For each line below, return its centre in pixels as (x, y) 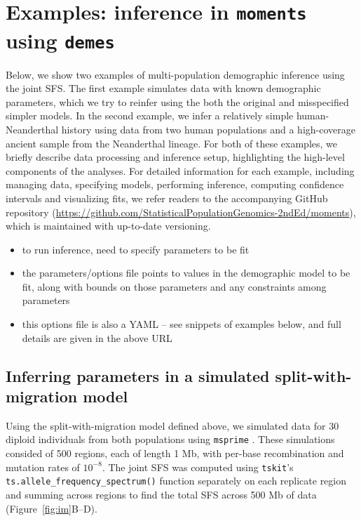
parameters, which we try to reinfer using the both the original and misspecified (177, 101)
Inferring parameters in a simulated (138, 375)
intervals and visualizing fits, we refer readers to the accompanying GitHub (167, 198)
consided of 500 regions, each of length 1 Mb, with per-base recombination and (175, 453)
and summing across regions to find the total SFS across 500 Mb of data (161, 494)
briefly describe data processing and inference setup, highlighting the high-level (175, 157)
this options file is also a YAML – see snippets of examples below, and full (182, 324)
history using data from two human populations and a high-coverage (208, 129)
